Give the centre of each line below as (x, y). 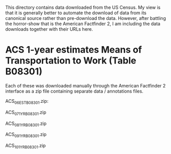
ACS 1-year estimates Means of (74, 50)
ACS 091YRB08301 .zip (26, 135)
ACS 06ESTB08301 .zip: (27, 102)
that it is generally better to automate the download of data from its (76, 13)
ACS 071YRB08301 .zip (26, 113)
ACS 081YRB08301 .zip (26, 124)
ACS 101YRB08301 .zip (26, 146)
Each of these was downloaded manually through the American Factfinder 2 (85, 85)
